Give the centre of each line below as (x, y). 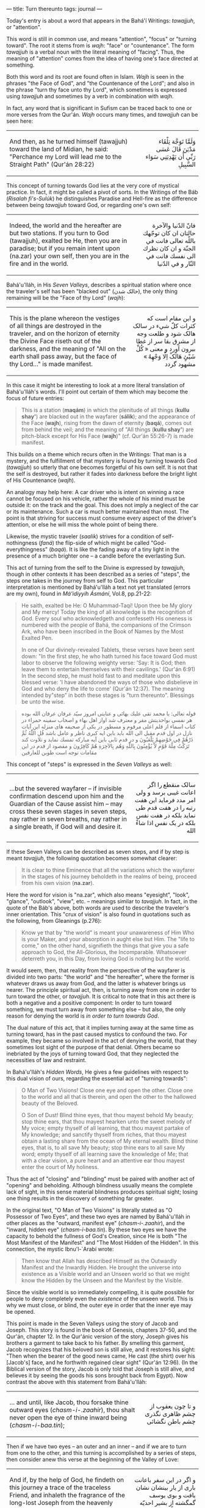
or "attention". (24, 27)
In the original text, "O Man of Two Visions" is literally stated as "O (89, 1210)
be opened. (21, 1312)
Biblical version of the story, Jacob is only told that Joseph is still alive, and (101, 1369)
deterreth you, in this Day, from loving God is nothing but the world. (106, 959)
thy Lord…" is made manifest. (51, 364)
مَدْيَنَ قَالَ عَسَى (176, 149)
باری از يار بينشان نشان (166, 1488)
